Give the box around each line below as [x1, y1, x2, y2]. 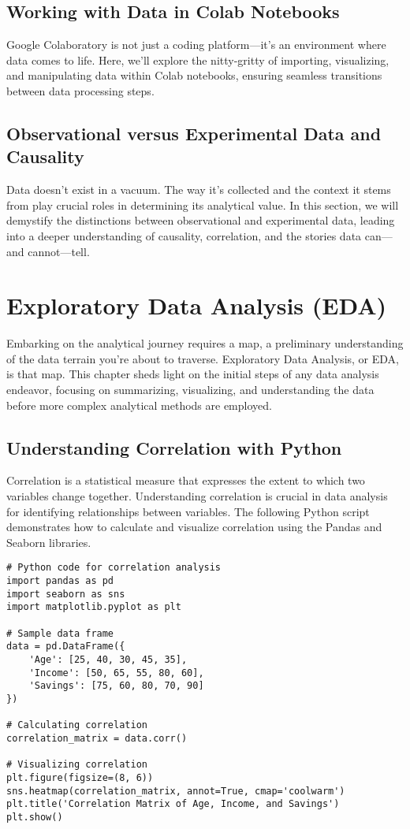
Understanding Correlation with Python [6, 435, 342, 459]
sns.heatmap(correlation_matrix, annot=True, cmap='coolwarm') [6, 785, 345, 797]
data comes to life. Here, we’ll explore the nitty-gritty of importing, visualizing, [6, 51, 389, 68]
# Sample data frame [6, 627, 114, 639]
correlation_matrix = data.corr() [6, 732, 188, 744]
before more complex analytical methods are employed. [6, 396, 272, 413]
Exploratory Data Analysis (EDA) [6, 289, 387, 322]
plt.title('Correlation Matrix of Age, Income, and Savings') [6, 798, 340, 810]
